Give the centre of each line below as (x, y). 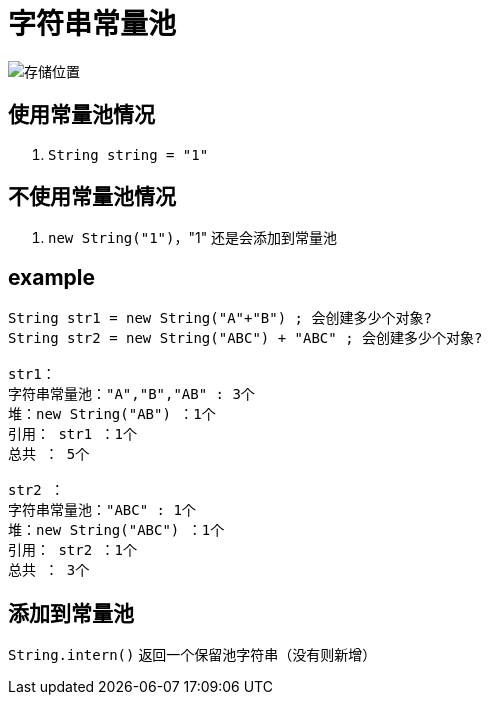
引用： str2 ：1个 (73, 550)
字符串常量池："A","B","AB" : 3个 (131, 394)
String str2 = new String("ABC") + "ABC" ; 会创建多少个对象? (245, 338)
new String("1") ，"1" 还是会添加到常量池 (193, 238)
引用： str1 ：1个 (73, 434)
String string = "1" (128, 154)
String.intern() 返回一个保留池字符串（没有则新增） (192, 655)
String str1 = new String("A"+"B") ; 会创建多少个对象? (220, 318)
